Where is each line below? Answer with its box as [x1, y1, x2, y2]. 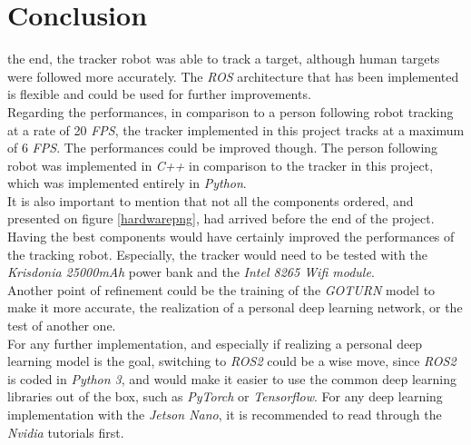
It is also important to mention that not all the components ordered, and [7, 191, 414, 210]
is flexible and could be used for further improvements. [7, 84, 311, 104]
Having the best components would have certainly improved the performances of [7, 227, 455, 246]
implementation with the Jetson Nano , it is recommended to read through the [7, 405, 442, 423]
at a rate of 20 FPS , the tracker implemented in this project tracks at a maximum [7, 120, 465, 139]
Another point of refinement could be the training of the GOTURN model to [7, 280, 436, 299]
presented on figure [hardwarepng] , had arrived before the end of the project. [7, 209, 435, 228]
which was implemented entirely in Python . [7, 173, 247, 193]
